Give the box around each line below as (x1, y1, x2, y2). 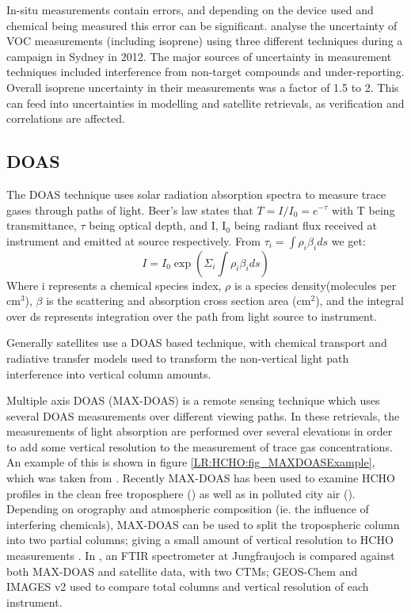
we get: (331, 232, 366, 249)
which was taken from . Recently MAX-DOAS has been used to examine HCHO (6, 470, 395, 486)
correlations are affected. (6, 110, 125, 127)
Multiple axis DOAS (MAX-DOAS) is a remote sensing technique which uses (6, 392, 380, 409)
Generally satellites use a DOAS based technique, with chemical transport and (6, 334, 387, 351)
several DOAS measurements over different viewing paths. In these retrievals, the (6, 407, 400, 424)
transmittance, (6, 217, 77, 234)
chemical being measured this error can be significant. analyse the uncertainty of (6, 17, 398, 33)
